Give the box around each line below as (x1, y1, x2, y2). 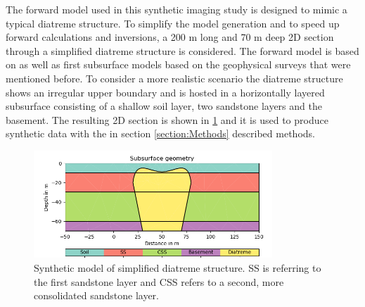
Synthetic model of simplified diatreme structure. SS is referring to (34, 261, 321, 275)
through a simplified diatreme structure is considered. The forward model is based (6, 43, 359, 58)
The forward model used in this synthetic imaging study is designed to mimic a (6, 2, 347, 16)
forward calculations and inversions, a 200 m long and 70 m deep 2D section (6, 30, 334, 44)
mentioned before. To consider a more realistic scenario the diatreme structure (6, 70, 343, 85)
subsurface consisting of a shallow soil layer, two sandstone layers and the (6, 99, 322, 113)
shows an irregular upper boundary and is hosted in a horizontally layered (6, 84, 325, 99)
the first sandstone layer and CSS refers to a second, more (34, 274, 284, 289)
